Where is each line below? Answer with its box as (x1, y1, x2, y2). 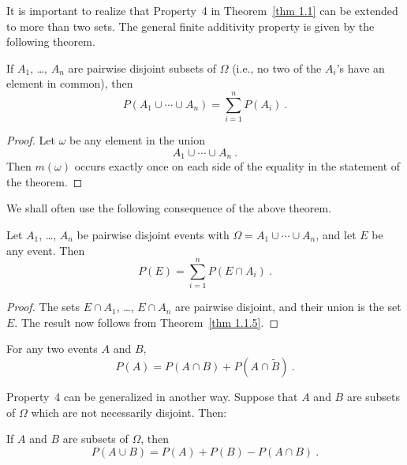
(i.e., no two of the (232, 59, 322, 76)
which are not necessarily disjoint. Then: (31, 403, 227, 420)
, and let (316, 226, 357, 242)
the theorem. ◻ (6, 173, 83, 189)
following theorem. (6, 33, 95, 50)
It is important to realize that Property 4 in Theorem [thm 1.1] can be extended (6, 2, 398, 18)
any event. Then (6, 242, 85, 258)
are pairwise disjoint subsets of (68, 59, 217, 76)
